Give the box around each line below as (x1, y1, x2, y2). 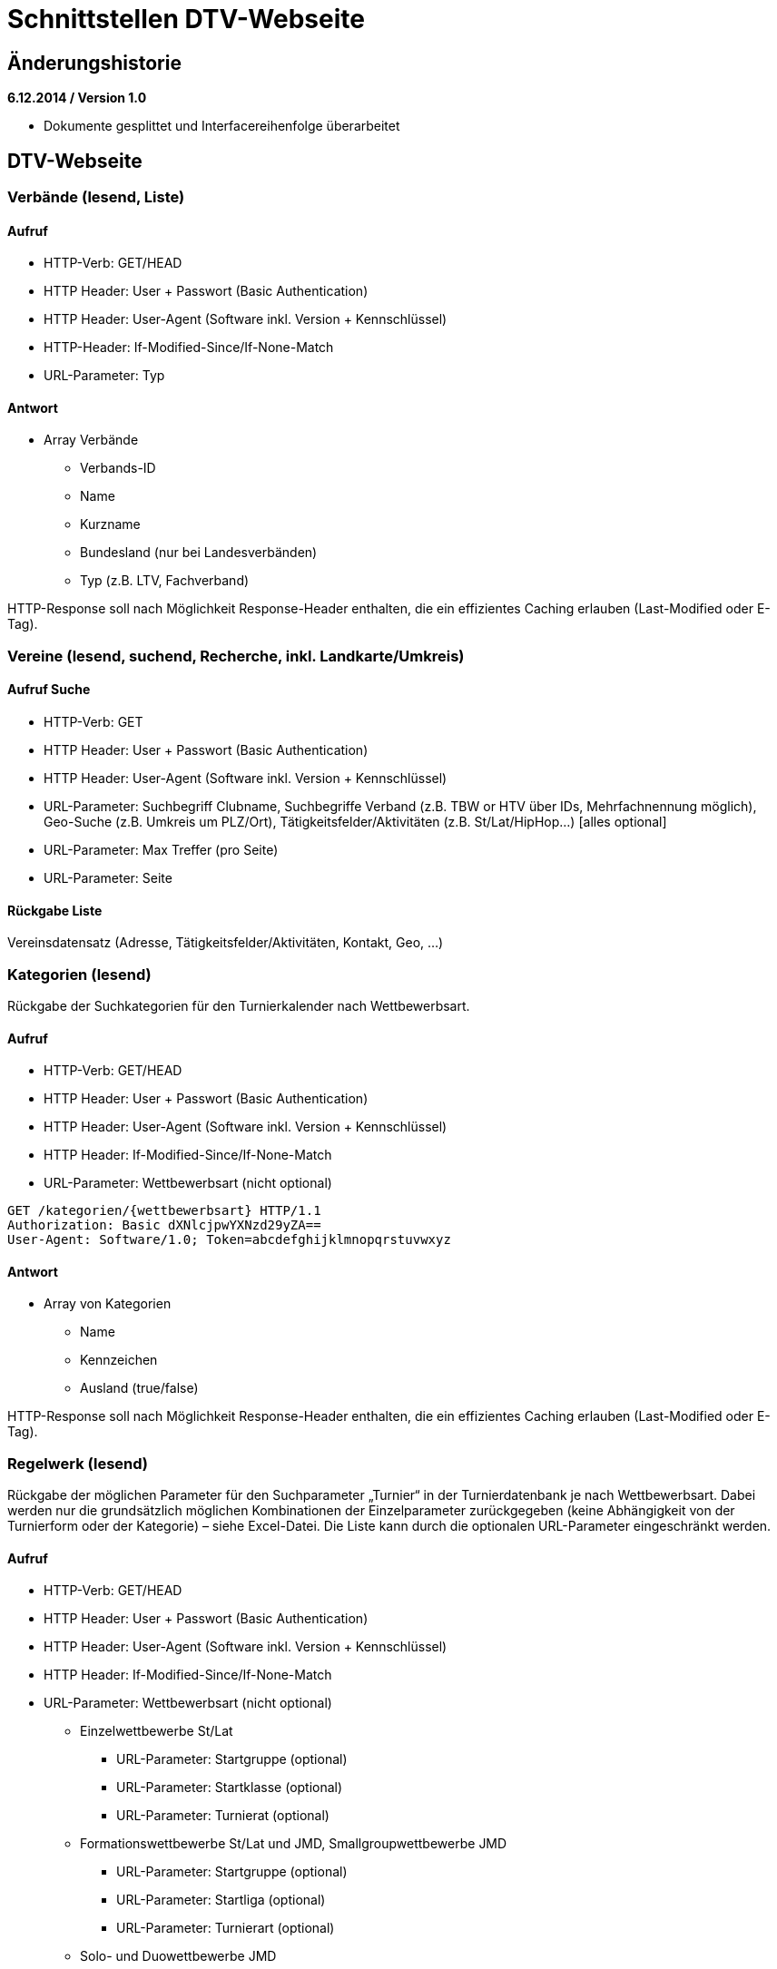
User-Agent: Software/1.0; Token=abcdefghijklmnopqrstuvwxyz (7, 1232, 451, 1248)
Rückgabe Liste (7, 902, 103, 918)
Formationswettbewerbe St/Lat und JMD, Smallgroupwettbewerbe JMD (80, 1836, 507, 1852)
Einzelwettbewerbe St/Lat (80, 1723, 233, 1739)
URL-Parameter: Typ (44, 367, 165, 384)
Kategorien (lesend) (7, 965, 152, 984)
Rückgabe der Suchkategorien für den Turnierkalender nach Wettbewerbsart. (7, 998, 470, 1014)
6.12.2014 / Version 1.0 (7, 90, 147, 106)
